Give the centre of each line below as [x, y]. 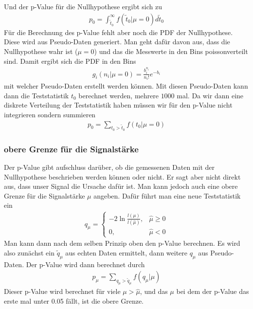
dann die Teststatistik [36, 95]
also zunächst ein [29, 253]
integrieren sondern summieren [50, 114]
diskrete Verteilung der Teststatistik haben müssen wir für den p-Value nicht [118, 105]
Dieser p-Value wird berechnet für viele [62, 291]
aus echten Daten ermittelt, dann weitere [126, 253]
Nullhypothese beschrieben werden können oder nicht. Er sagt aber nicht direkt [122, 176]
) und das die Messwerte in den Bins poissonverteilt [171, 51]
